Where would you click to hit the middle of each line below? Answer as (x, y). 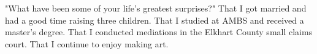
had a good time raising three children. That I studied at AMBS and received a (155, 20)
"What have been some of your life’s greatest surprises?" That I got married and (156, 8)
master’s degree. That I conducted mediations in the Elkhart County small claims (159, 32)
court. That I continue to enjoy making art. (87, 43)
